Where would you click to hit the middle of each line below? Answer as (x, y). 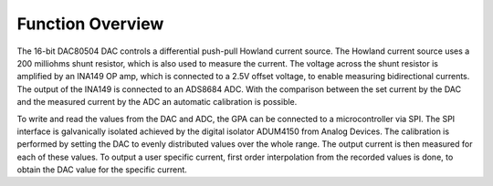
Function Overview (90, 24)
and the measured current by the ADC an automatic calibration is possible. (157, 102)
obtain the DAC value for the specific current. (102, 170)
